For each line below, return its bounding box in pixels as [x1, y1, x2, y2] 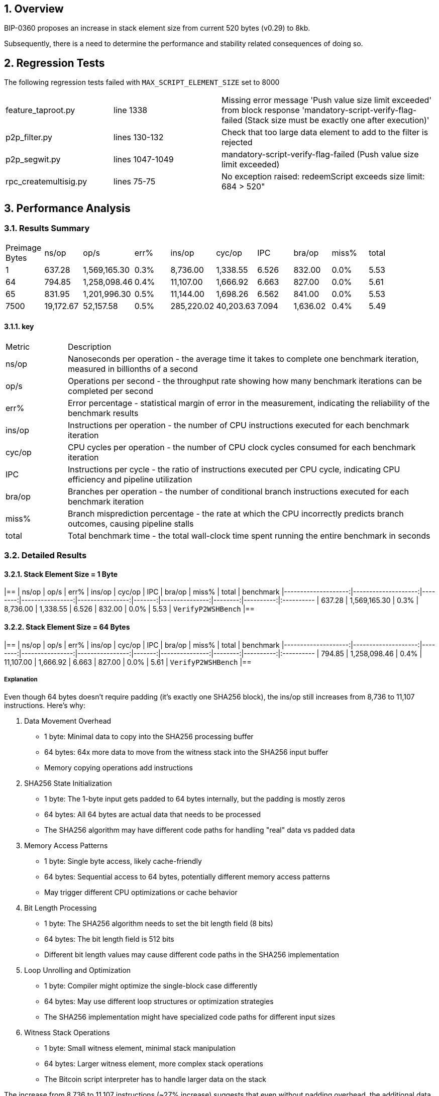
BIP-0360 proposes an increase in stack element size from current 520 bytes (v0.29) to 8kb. [4, 24, 310, 33]
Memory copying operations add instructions [44, 763, 193, 772]
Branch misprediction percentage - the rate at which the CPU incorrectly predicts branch [67, 508, 404, 519]
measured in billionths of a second [67, 363, 198, 374]
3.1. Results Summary [4, 223, 90, 234]
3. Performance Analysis [4, 202, 131, 215]
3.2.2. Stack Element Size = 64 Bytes [4, 622, 130, 631]
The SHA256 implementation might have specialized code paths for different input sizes [44, 1013, 336, 1022]
